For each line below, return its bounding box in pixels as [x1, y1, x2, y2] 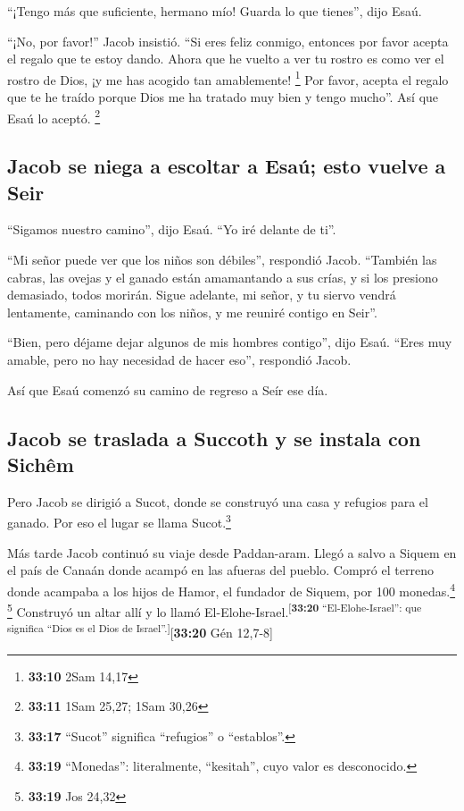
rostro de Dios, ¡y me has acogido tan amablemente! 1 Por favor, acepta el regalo [7, 67, 449, 89]
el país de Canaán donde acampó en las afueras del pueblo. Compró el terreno [7, 561, 434, 579]
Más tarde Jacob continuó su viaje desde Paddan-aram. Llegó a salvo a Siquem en [7, 543, 457, 562]
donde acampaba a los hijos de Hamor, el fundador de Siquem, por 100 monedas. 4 [7, 579, 456, 600]
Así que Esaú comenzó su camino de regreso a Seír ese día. [7, 380, 328, 399]
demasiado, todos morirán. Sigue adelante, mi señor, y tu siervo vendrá [7, 285, 396, 304]
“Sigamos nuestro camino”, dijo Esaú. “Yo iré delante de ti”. [7, 220, 336, 239]
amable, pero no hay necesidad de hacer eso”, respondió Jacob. [7, 351, 352, 369]
